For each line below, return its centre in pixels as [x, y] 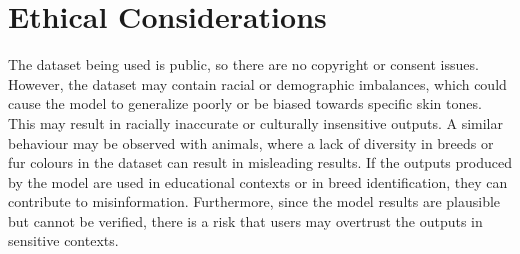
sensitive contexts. [63, 240]
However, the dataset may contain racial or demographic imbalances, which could [257, 83]
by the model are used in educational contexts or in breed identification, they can [258, 181]
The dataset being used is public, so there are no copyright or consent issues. [243, 64]
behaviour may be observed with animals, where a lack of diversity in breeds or [251, 142]
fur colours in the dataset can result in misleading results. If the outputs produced [260, 162]
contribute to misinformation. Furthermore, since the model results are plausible [254, 201]
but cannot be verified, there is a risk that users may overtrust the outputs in [245, 220]
